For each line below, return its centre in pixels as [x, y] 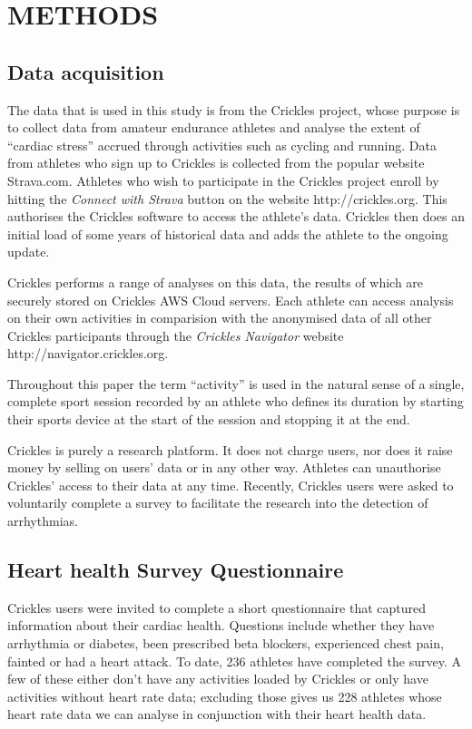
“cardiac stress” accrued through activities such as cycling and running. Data [222, 145]
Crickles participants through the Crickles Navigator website [176, 335]
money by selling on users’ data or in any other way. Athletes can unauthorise [224, 467]
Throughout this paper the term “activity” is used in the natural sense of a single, [236, 383]
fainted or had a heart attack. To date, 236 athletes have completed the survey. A [234, 661]
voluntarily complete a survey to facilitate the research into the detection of [218, 503]
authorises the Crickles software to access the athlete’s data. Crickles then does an [236, 216]
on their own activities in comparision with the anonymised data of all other [220, 318]
